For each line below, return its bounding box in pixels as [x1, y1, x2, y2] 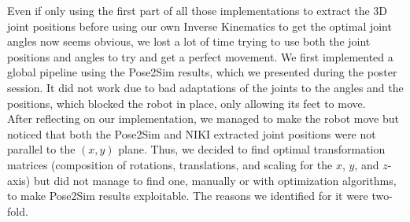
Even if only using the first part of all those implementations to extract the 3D [7, 2, 388, 18]
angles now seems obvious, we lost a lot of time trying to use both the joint [7, 33, 371, 50]
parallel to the [7, 141, 76, 157]
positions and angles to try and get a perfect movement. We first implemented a [7, 48, 393, 65]
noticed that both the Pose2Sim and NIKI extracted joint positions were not [7, 125, 376, 142]
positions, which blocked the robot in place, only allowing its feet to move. [7, 94, 366, 111]
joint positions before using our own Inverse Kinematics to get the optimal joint [7, 17, 392, 34]
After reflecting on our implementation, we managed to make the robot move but [7, 110, 399, 127]
